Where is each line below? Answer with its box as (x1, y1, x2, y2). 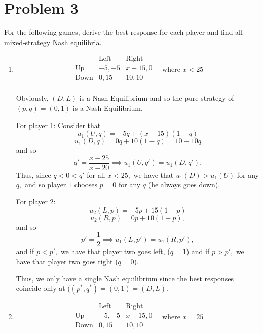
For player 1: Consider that (16, 119, 101, 130)
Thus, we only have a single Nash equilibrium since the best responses (16, 273, 234, 283)
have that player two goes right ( (16, 256, 118, 266)
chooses (74, 179, 97, 190)
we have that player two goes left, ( (60, 246, 170, 257)
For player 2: (16, 196, 56, 207)
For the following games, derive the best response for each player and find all (4, 27, 243, 37)
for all (87, 169, 105, 180)
